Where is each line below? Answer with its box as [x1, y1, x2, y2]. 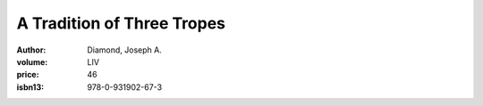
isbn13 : [16, 81, 45, 93]
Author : [16, 45, 47, 55]
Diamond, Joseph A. [87, 45, 163, 55]
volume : [16, 56, 48, 67]
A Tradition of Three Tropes [16, 13, 226, 33]
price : [16, 69, 39, 80]
